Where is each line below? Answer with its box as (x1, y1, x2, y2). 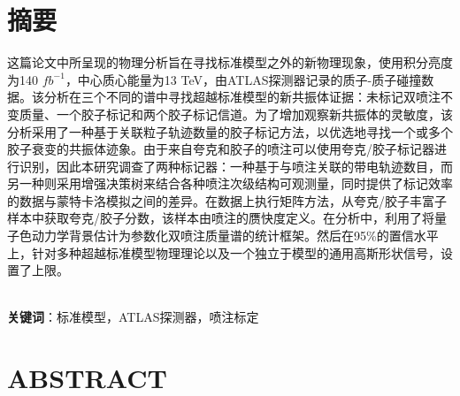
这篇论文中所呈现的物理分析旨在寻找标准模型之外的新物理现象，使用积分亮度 (7, 53, 453, 72)
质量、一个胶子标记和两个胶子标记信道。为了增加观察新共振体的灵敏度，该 (19, 104, 453, 123)
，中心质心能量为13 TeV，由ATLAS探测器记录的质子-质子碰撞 (65, 70, 422, 88)
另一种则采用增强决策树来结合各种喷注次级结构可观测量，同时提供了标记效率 (7, 174, 453, 193)
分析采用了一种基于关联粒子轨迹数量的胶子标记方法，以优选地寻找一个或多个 (7, 122, 453, 141)
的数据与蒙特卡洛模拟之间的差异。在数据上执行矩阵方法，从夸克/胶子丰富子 (7, 191, 447, 209)
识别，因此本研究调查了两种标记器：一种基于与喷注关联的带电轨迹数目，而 (19, 156, 453, 175)
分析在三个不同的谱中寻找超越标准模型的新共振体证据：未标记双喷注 (43, 88, 441, 106)
